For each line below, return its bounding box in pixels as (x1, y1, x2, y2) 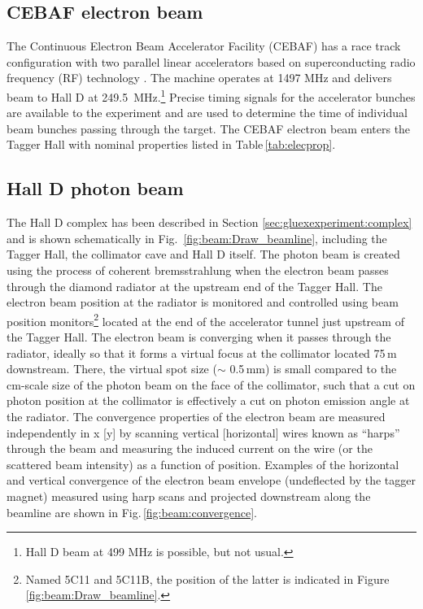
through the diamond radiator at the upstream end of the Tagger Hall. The (7, 277, 382, 294)
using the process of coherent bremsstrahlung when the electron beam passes (7, 262, 389, 278)
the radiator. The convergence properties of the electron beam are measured (7, 408, 386, 424)
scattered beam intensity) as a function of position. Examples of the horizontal (7, 455, 399, 472)
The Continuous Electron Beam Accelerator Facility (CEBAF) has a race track (7, 37, 401, 54)
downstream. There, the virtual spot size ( (7, 360, 217, 377)
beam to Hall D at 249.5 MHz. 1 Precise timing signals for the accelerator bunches (7, 85, 416, 105)
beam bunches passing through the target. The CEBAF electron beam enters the (7, 120, 411, 137)
